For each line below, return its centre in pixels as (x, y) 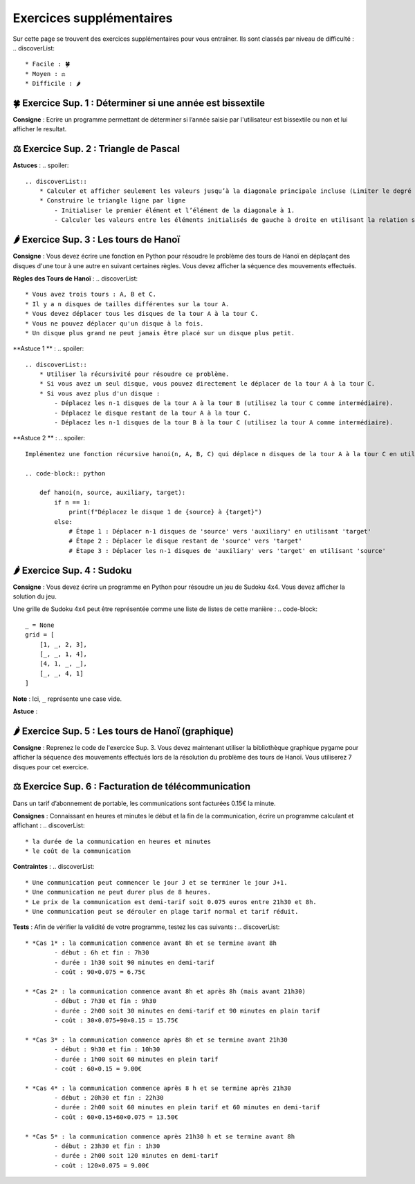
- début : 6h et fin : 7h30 (102, 953)
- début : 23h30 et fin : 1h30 (107, 1146)
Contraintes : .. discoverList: (54, 867)
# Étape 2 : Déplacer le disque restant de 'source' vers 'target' (185, 541)
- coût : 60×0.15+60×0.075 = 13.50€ (117, 1117)
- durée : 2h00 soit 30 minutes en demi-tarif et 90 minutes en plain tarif (187, 1011)
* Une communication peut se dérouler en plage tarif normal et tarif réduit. (162, 912)
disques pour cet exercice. (51, 767)
